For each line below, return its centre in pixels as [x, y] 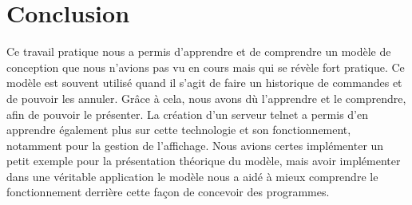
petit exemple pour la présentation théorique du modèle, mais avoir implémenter [204, 161]
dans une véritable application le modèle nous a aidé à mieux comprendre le [192, 176]
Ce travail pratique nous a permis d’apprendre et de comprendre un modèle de [199, 51]
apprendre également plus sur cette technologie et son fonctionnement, [179, 130]
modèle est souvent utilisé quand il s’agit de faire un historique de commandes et [204, 83]
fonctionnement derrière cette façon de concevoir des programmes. [168, 192]
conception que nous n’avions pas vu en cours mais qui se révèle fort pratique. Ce [206, 67]
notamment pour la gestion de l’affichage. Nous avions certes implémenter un [195, 145]
